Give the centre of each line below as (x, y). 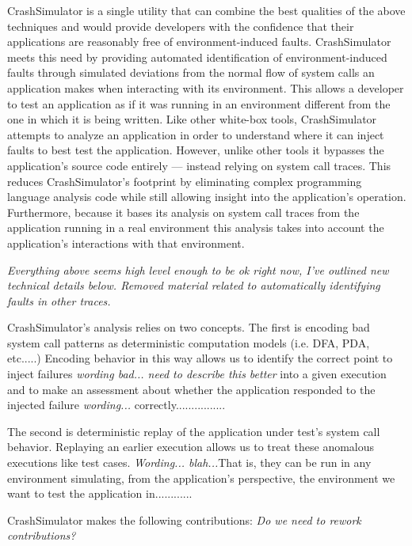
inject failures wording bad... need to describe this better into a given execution (197, 374)
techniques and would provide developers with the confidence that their (181, 26)
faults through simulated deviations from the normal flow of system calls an (191, 72)
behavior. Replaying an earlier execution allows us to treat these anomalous (191, 447)
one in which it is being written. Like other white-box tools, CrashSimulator (192, 119)
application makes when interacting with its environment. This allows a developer (206, 87)
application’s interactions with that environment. (126, 243)
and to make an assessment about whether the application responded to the (191, 389)
